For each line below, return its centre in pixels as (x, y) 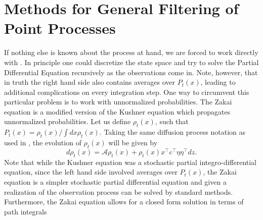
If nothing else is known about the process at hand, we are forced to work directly (131, 52)
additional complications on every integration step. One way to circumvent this (127, 92)
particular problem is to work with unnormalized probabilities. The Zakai (118, 102)
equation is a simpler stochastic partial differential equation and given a (115, 181)
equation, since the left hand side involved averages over (91, 172)
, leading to (218, 82)
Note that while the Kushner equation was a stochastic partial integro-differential (130, 162)
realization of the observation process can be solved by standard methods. (119, 191)
